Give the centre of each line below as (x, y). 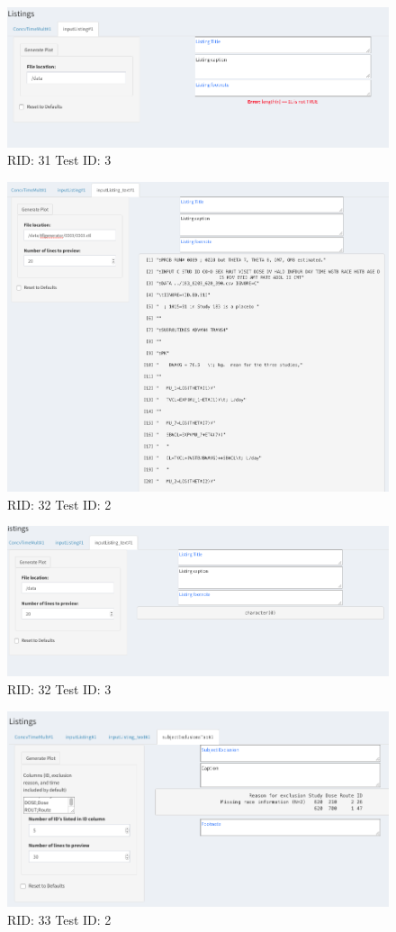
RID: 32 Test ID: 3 (59, 688)
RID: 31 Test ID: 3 (59, 160)
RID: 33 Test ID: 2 (59, 919)
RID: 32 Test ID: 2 (59, 504)
